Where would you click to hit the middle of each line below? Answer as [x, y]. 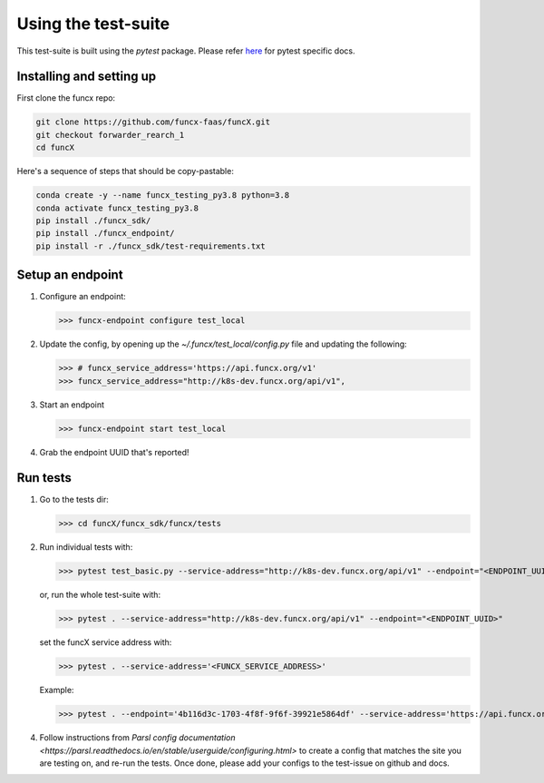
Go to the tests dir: [74, 500]
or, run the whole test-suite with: [100, 595]
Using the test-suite [93, 24]
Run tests [44, 478]
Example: [57, 690]
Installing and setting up [87, 77]
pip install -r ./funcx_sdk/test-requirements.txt [151, 246]
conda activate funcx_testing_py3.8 [117, 208]
